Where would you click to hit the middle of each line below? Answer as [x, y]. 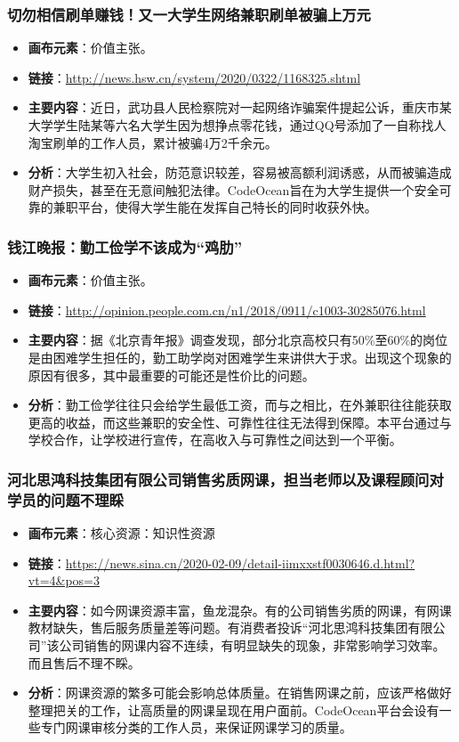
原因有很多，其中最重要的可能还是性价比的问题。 [171, 375]
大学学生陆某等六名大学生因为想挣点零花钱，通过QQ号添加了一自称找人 [237, 125]
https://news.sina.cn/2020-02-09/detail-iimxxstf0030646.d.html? [240, 563]
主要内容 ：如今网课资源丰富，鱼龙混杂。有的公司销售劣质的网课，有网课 [240, 610]
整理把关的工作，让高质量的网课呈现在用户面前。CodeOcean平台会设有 [234, 709]
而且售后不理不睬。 [84, 662]
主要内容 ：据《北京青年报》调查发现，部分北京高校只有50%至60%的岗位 [238, 340]
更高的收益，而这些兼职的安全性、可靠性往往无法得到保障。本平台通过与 [240, 422]
